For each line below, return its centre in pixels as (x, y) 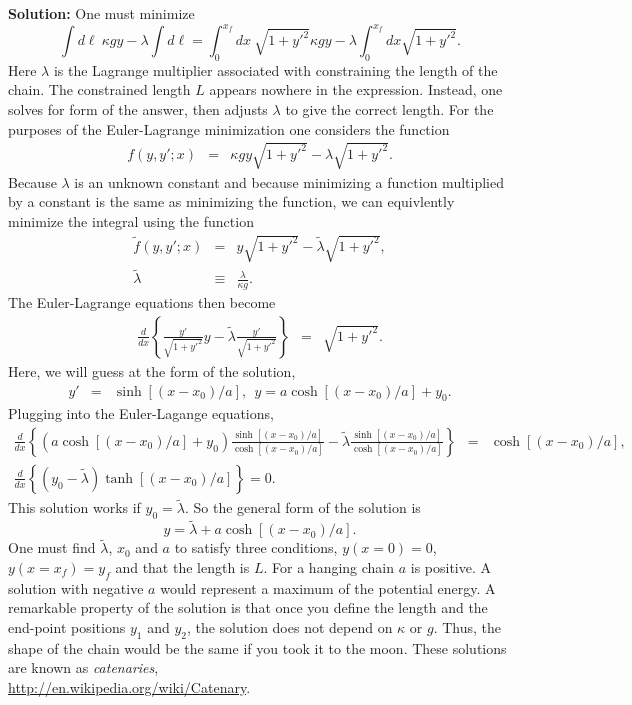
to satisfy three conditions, (256, 547)
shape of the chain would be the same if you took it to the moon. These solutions (257, 647)
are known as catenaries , (83, 667)
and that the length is (182, 567)
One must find (52, 547)
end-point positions (67, 627)
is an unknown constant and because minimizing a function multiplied (289, 181)
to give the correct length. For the (389, 109)
